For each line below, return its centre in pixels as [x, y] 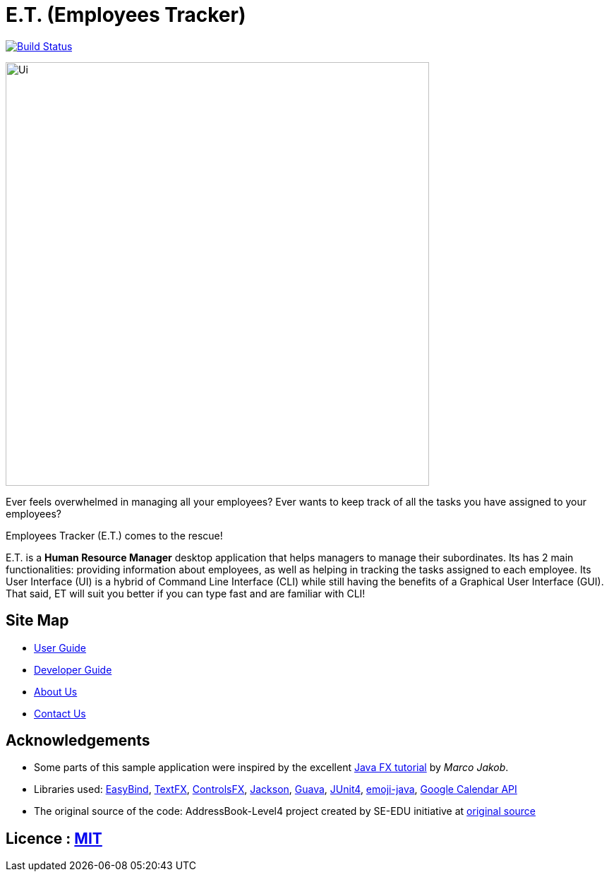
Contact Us [60, 713]
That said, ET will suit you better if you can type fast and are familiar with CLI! [186, 593]
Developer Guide [73, 669]
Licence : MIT [54, 838]
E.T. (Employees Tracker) [126, 15]
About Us [56, 691]
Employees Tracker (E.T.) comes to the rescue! [114, 535]
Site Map [37, 621]
